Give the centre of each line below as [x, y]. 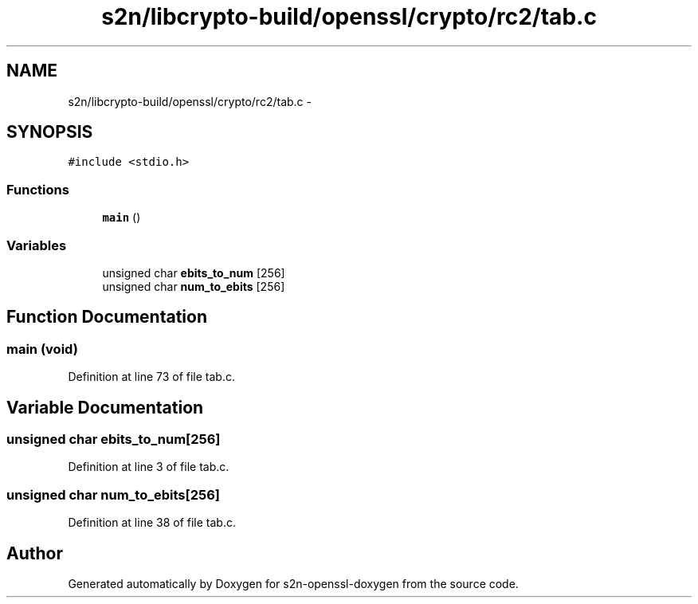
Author [35, 553]
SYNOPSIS [50, 132]
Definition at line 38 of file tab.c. [152, 523]
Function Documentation [107, 317]
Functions [38, 189]
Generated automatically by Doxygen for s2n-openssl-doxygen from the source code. [293, 583]
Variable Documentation [105, 407]
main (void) [42, 349]
